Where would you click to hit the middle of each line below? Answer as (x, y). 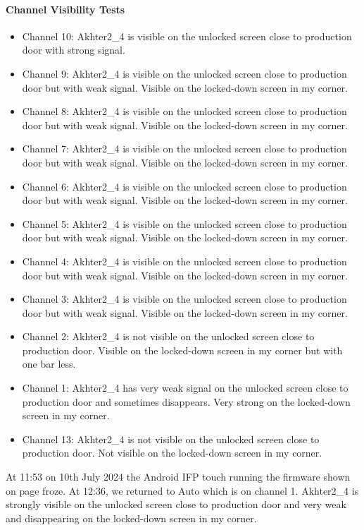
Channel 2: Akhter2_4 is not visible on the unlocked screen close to (168, 336)
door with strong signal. (74, 50)
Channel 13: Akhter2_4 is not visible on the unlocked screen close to (171, 439)
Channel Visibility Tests (65, 9)
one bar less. (49, 364)
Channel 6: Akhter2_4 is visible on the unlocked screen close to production (184, 186)
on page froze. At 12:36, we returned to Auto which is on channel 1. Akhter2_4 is (182, 490)
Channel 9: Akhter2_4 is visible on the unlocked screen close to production (184, 73)
